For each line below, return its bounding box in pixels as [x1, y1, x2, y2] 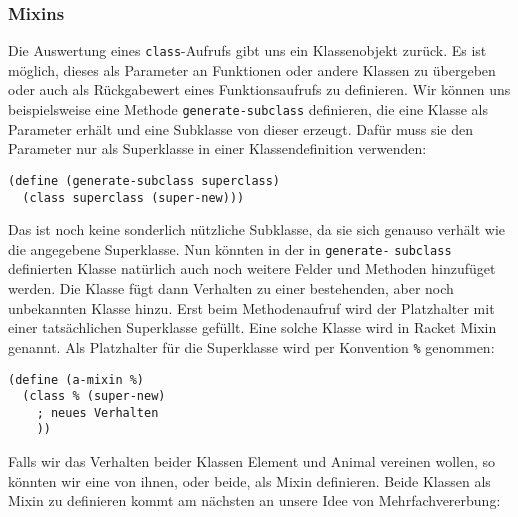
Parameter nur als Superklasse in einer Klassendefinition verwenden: [8, 138, 427, 159]
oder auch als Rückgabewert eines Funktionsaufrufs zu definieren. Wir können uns [8, 79, 511, 100]
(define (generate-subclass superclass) [8, 173, 281, 188]
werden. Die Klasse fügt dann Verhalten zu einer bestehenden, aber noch [8, 278, 454, 299]
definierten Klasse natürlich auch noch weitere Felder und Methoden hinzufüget [8, 258, 496, 279]
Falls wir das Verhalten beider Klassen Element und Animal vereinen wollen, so [8, 451, 496, 472]
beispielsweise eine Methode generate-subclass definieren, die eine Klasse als [8, 99, 488, 120]
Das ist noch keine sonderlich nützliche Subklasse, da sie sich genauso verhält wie [8, 219, 506, 240]
